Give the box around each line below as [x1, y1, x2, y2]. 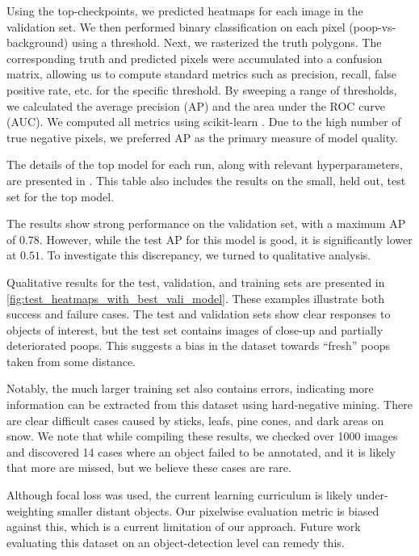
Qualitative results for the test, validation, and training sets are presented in [6, 273, 385, 290]
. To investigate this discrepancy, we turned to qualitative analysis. [40, 246, 371, 263]
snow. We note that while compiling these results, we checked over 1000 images [6, 428, 398, 444]
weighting [6, 502, 54, 519]
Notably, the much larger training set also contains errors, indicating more [6, 380, 374, 397]
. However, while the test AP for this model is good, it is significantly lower [39, 230, 413, 247]
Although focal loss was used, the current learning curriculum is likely [6, 486, 353, 503]
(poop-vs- [349, 18, 396, 35]
